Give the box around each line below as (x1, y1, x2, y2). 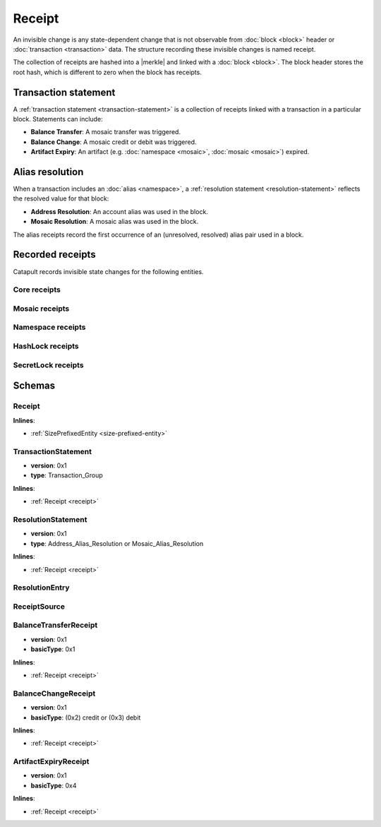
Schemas (13, 380, 56, 392)
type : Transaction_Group (30, 471, 104, 480)
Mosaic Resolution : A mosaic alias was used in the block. (30, 218, 199, 226)
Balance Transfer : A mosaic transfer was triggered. (30, 128, 181, 136)
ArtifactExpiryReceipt (13, 756, 90, 766)
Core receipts (13, 285, 61, 294)
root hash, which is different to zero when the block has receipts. (13, 68, 202, 76)
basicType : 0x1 (30, 645, 75, 653)
